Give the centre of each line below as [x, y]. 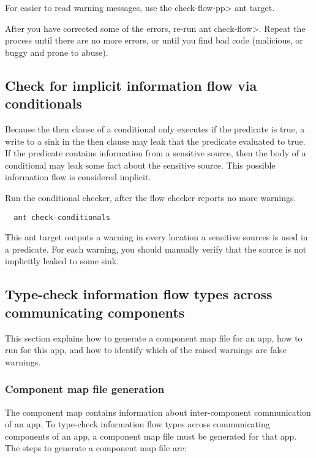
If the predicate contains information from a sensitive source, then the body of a [156, 153]
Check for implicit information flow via [131, 85]
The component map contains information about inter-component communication [158, 412]
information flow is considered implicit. [78, 177]
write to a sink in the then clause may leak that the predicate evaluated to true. [155, 141]
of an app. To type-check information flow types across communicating [137, 424]
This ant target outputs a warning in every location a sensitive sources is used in [156, 237]
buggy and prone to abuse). [57, 52]
